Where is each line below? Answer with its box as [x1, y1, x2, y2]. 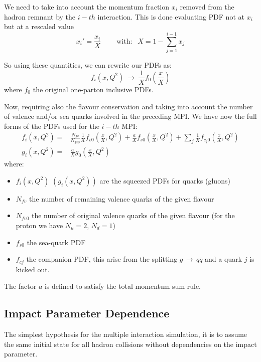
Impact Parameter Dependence [4, 305, 170, 321]
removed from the [180, 2, 234, 12]
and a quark [205, 254, 242, 264]
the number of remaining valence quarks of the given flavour [29, 193, 214, 204]
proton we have [16, 220, 63, 230]
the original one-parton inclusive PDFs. [33, 84, 154, 94]
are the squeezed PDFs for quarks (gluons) [99, 175, 230, 186]
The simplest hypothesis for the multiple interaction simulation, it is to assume [4, 329, 247, 339]
